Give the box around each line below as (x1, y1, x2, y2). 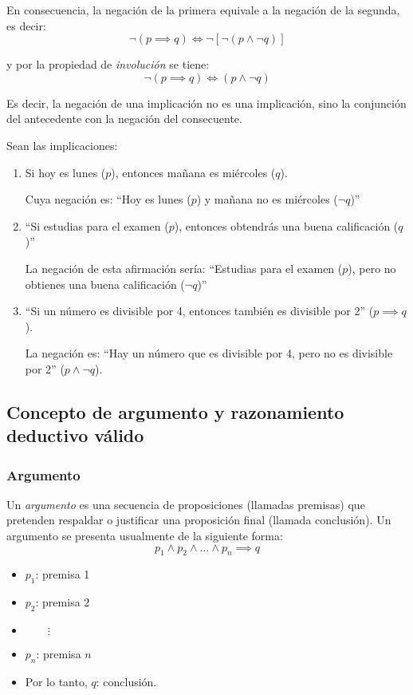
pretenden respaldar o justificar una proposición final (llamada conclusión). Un (6, 511, 391, 528)
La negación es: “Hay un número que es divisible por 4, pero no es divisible (25, 345, 393, 361)
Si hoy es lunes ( (25, 164, 106, 180)
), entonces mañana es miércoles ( (111, 164, 276, 180)
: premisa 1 (35, 566, 90, 582)
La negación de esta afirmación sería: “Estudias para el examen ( (25, 259, 343, 276)
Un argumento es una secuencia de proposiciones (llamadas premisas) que (6, 496, 365, 512)
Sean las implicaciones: (6, 136, 118, 153)
